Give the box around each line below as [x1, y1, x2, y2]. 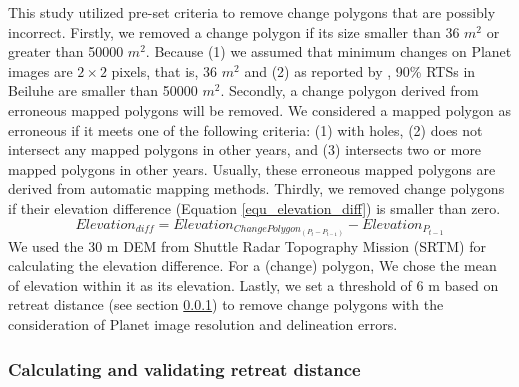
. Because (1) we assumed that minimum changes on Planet [145, 41, 512, 62]
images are [8, 60, 73, 81]
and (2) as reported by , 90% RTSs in [244, 60, 476, 81]
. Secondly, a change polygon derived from [220, 80, 479, 101]
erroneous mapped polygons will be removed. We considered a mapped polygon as [8, 99, 511, 120]
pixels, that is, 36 [111, 60, 218, 81]
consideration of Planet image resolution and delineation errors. [8, 314, 398, 335]
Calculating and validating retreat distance [8, 356, 361, 381]
